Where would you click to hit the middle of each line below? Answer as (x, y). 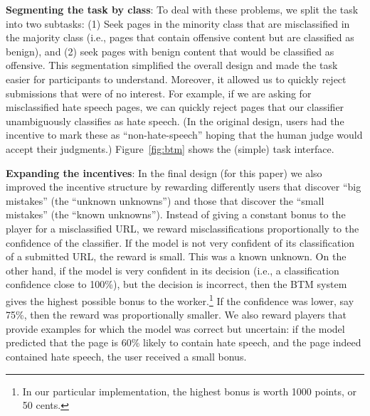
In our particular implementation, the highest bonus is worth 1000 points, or (189, 391)
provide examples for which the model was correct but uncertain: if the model (175, 328)
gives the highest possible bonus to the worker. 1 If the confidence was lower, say (180, 299)
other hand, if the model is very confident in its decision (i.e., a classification (173, 270)
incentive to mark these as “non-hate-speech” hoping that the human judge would (184, 135)
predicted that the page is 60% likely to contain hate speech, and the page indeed (184, 342)
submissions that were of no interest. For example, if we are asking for (159, 93)
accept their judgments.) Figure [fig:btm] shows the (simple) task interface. (170, 148)
